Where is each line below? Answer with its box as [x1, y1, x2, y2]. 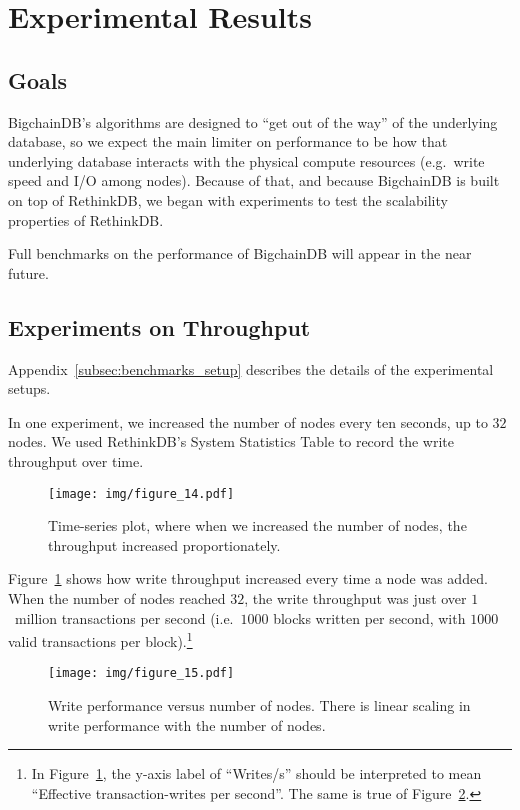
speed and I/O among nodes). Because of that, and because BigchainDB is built [8, 170, 500, 191]
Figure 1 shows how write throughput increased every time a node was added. [8, 568, 488, 589]
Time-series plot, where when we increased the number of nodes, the [48, 515, 467, 536]
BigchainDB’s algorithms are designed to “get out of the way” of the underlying [8, 111, 498, 132]
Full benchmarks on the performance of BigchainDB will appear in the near [8, 243, 472, 264]
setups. [8, 378, 51, 399]
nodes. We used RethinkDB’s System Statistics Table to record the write [8, 431, 455, 452]
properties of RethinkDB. [8, 209, 164, 230]
